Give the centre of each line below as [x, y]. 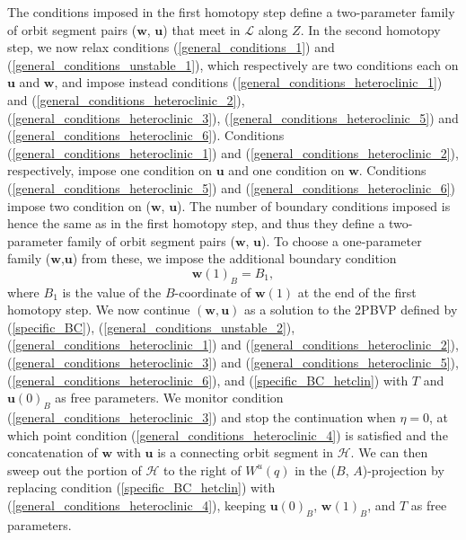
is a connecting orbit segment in [246, 452]
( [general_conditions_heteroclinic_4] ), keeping [136, 505]
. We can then [389, 452]
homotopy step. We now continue [99, 310]
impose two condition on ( [79, 205]
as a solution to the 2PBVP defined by [351, 310]
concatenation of [53, 452]
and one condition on [286, 170]
